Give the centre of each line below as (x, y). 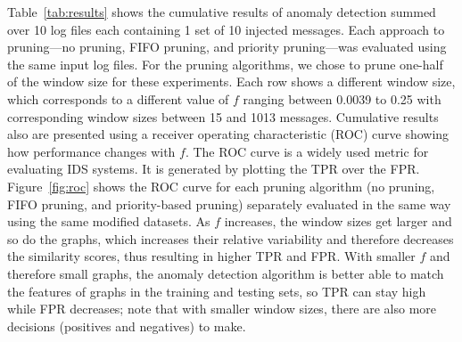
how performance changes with (91, 151)
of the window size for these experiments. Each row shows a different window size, (231, 81)
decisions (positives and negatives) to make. (127, 326)
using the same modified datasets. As (109, 221)
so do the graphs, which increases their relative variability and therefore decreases (231, 238)
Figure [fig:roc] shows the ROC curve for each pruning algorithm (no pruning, (221, 186)
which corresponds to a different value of (118, 98)
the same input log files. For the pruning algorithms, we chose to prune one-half (225, 64)
